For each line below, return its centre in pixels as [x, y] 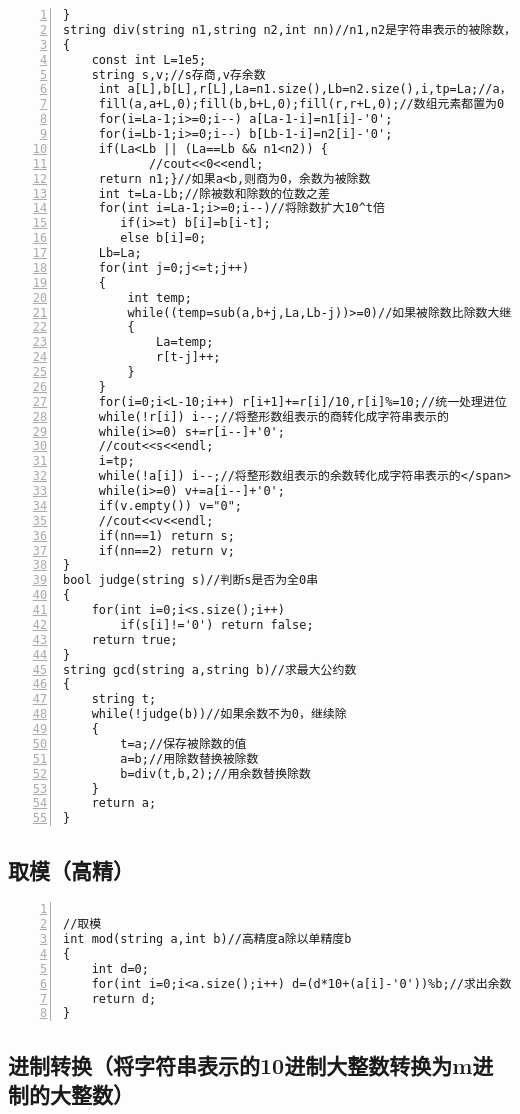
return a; [124, 803]
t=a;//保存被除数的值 [183, 743]
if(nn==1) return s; [166, 535]
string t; [124, 699]
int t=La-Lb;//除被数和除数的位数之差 [214, 193]
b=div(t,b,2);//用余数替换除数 [215, 773]
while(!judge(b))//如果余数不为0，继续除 [219, 714]
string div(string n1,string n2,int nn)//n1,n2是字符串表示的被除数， [289, 29]
